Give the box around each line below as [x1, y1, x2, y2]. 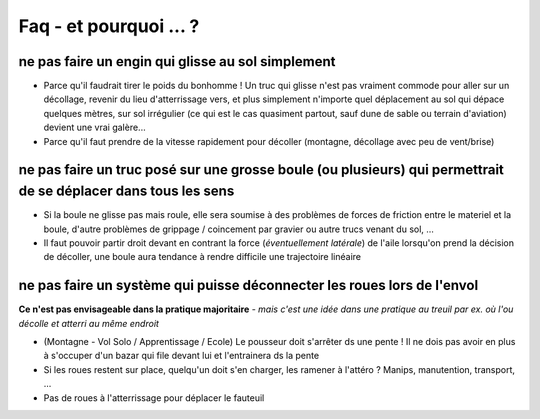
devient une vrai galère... [43, 121, 146, 134]
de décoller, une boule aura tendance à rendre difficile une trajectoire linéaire [43, 251, 362, 263]
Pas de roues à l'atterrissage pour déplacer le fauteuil [43, 391, 265, 404]
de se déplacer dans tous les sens [18, 183, 235, 200]
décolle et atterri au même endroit [18, 317, 160, 329]
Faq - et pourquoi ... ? [18, 15, 200, 37]
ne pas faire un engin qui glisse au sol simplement [18, 53, 336, 70]
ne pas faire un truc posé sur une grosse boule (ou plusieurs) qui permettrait [18, 161, 505, 179]
